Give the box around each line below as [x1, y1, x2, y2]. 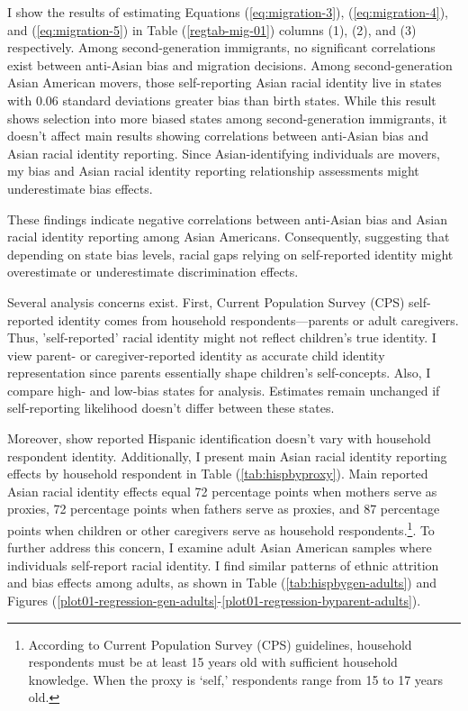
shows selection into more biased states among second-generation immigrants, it [7, 108, 447, 127]
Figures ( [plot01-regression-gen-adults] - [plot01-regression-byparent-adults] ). [7, 591, 421, 610]
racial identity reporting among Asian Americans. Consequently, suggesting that [7, 227, 450, 246]
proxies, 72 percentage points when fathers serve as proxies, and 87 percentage [7, 499, 440, 518]
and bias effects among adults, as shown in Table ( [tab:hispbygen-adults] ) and [7, 573, 436, 592]
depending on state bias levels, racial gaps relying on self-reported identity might [7, 244, 454, 263]
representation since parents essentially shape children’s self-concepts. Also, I [7, 363, 431, 382]
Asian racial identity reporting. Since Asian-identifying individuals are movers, [7, 143, 440, 162]
